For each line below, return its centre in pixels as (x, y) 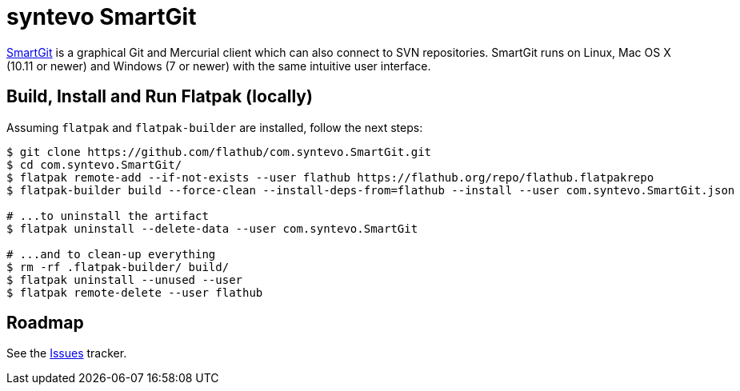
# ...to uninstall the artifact (108, 215)
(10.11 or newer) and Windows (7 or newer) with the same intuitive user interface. (219, 66)
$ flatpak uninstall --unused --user (125, 279)
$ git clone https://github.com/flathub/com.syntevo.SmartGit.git (219, 152)
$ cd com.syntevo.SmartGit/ (94, 164)
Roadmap (45, 323)
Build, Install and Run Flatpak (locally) (160, 97)
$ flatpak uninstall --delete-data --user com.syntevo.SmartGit (212, 228)
